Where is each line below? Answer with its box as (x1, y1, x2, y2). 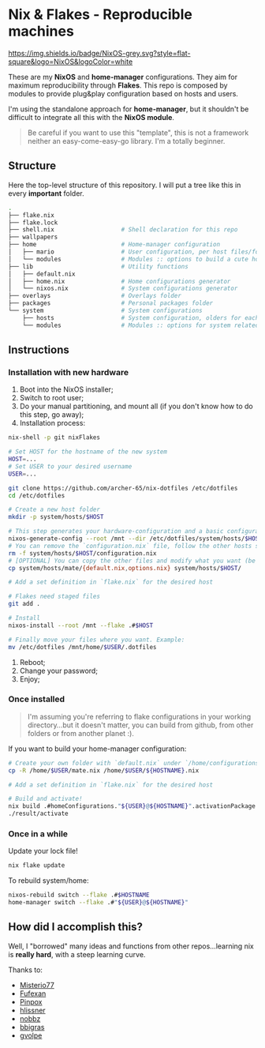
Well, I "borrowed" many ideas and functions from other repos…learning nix (8, 941, 254, 951)
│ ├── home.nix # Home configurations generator (8, 277, 231, 285)
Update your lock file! (8, 847, 78, 856)
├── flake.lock (8, 219, 58, 227)
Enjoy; (19, 674, 41, 684)
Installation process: (19, 419, 85, 428)
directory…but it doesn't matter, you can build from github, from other (27, 720, 254, 730)
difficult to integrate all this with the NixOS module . (8, 112, 175, 122)
